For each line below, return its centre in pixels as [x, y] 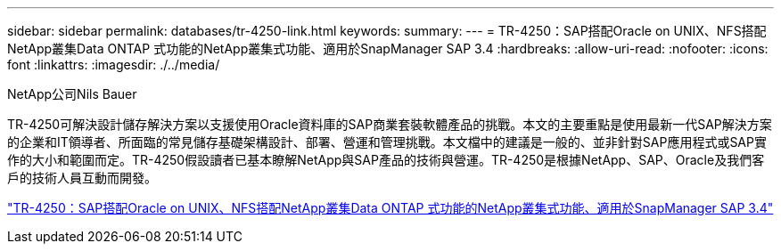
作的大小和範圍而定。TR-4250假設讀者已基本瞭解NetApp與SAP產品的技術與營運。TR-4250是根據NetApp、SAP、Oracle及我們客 [386, 160]
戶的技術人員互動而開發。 [82, 178]
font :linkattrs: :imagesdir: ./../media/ [114, 65]
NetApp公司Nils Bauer [72, 94]
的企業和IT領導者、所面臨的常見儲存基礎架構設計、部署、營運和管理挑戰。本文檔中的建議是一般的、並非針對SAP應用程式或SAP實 [387, 142]
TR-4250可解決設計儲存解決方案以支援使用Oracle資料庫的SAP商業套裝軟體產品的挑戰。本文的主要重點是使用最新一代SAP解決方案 [390, 124]
